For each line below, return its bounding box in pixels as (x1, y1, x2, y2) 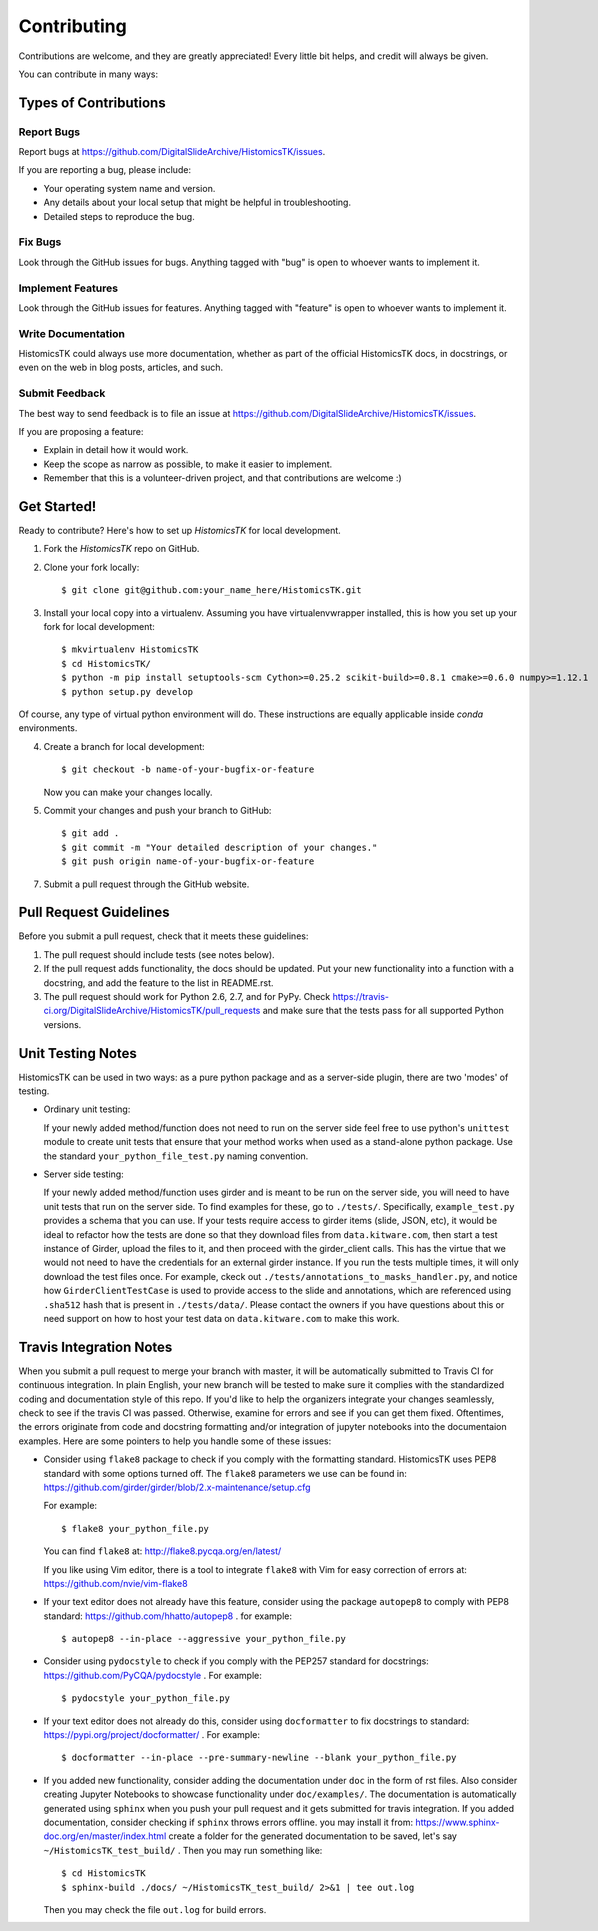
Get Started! (18, 498, 97, 515)
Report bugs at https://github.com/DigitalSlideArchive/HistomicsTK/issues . (18, 146, 326, 158)
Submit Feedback (18, 386, 106, 400)
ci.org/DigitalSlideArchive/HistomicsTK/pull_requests (43, 1005, 261, 1017)
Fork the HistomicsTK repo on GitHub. (43, 543, 200, 555)
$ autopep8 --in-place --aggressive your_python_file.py (61, 1633, 347, 1645)
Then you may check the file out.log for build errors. (43, 1903, 267, 1915)
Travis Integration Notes (18, 1338, 173, 1355)
